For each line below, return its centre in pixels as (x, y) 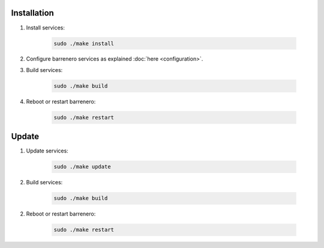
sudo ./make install (84, 43)
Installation (32, 13)
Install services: (46, 28)
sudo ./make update (82, 167)
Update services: (47, 151)
